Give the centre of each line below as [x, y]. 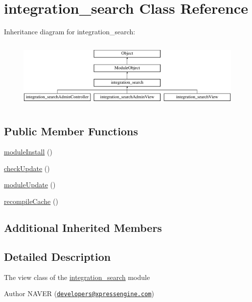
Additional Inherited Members [83, 227]
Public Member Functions [71, 131]
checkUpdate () [27, 168]
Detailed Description [57, 256]
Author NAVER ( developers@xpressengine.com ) [79, 293]
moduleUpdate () [30, 185]
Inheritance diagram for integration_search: [70, 32]
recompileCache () [31, 201]
